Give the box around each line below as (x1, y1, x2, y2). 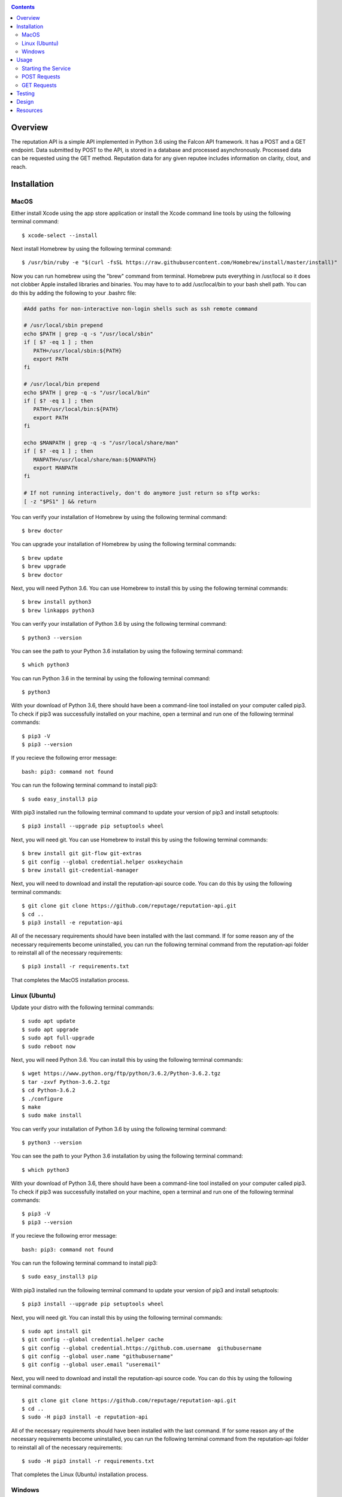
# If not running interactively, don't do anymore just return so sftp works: (23, 490, 261, 496)
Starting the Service (22, 65, 71, 72)
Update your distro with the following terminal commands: (11, 1004, 155, 1011)
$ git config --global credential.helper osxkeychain (22, 858, 183, 865)
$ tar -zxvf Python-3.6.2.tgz (22, 1078, 111, 1085)
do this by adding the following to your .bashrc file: (11, 289, 137, 296)
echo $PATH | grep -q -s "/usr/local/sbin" (23, 330, 154, 337)
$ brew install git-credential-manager (22, 866, 139, 874)
